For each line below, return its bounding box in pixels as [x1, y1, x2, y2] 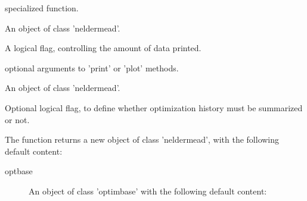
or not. [5, 113, 30, 125]
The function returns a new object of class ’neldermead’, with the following [5, 133, 280, 146]
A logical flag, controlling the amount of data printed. [5, 42, 201, 54]
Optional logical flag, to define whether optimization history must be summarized [5, 101, 303, 114]
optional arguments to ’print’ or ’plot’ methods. [5, 61, 179, 74]
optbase [5, 165, 33, 177]
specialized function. [5, 2, 79, 14]
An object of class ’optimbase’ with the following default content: [29, 184, 267, 197]
